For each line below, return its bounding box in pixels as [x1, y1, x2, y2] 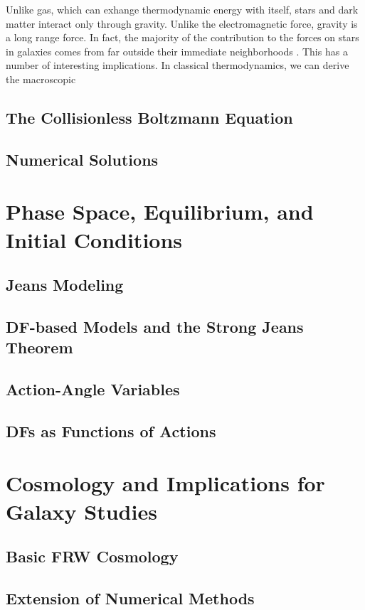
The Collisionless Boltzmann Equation [6, 106, 293, 128]
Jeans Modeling [6, 274, 124, 296]
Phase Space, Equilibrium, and [6, 197, 314, 226]
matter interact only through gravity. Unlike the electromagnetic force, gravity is [6, 16, 358, 31]
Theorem [6, 336, 73, 358]
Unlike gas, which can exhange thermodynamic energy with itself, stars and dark [6, 2, 359, 16]
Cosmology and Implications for [6, 469, 325, 498]
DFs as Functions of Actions [6, 419, 216, 442]
